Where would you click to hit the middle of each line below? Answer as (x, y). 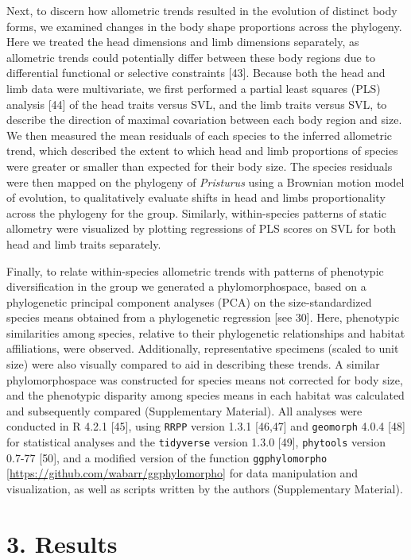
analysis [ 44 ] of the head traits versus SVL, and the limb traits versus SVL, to (197, 104)
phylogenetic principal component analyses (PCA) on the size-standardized (189, 301)
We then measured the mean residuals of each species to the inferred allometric (200, 135)
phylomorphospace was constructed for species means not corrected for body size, (205, 379)
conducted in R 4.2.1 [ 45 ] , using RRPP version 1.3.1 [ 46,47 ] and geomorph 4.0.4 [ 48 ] (206, 426)
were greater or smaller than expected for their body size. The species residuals (200, 166)
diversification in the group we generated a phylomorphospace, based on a (186, 286)
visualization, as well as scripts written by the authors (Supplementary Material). (205, 489)
